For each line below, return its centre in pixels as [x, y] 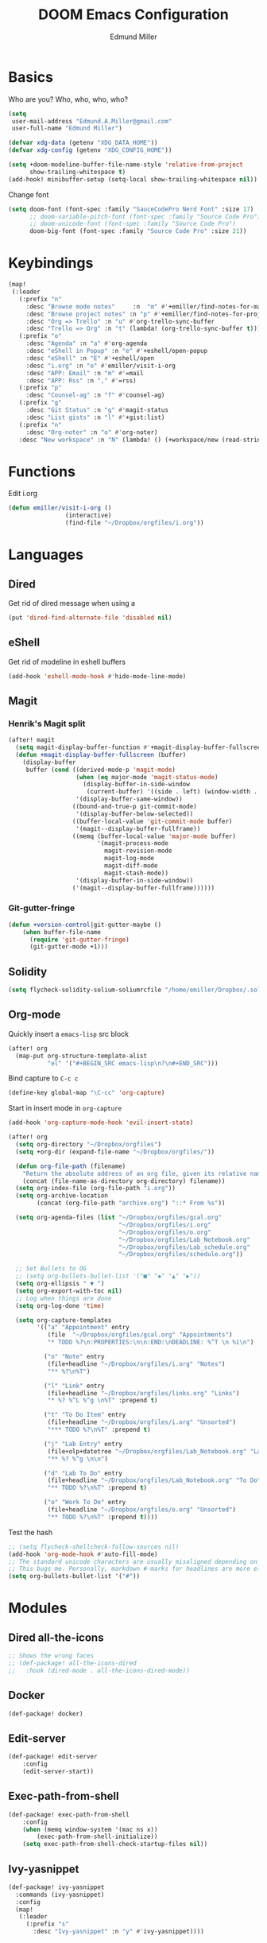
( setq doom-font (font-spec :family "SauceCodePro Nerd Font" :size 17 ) [131, 209]
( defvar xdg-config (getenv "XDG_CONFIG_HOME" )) [90, 150]
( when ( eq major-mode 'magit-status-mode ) [147, 777]
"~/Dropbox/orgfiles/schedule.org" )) [181, 1255]
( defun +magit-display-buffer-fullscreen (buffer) [101, 754]
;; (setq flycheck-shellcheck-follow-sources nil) [94, 1547]
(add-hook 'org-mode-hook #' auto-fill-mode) [83, 1554]
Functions [42, 471]
